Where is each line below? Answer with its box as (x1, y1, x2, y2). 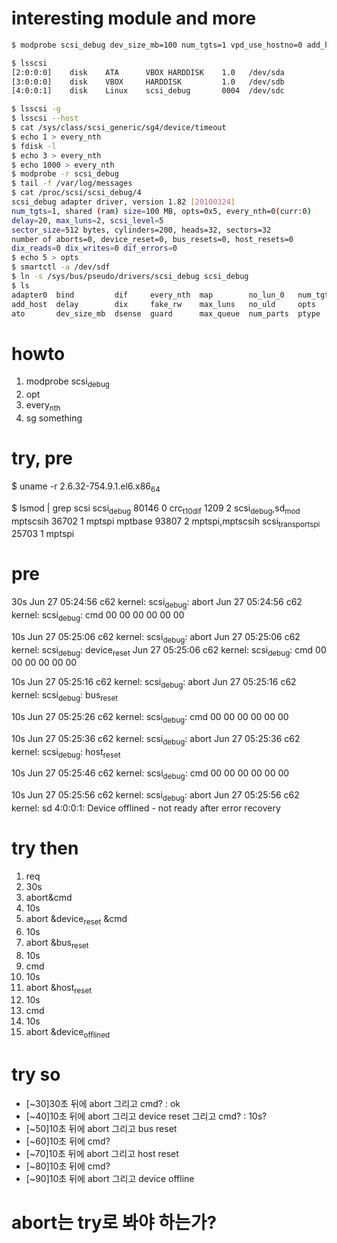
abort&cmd (25, 891, 73, 903)
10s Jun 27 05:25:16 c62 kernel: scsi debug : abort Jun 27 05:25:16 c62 (11, 676, 297, 691)
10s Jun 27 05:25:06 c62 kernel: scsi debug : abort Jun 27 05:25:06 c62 (11, 630, 301, 645)
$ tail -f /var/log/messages (11, 178, 133, 189)
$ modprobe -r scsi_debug (11, 169, 119, 179)
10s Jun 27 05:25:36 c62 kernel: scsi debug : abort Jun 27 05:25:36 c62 (11, 732, 301, 747)
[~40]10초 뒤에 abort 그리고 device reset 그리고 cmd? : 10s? (25, 1110, 268, 1122)
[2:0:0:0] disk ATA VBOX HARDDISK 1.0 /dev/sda (11, 67, 285, 77)
